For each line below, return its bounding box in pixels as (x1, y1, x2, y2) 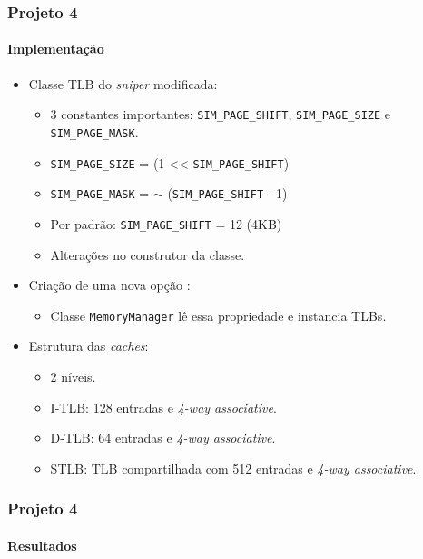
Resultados (7, 535, 77, 554)
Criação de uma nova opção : (28, 275, 191, 294)
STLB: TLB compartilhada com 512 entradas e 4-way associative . (50, 458, 417, 477)
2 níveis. (50, 366, 96, 385)
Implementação (7, 39, 104, 58)
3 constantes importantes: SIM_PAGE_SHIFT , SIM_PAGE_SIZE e (50, 105, 391, 124)
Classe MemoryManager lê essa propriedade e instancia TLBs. (50, 305, 387, 324)
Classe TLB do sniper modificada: (28, 74, 218, 93)
